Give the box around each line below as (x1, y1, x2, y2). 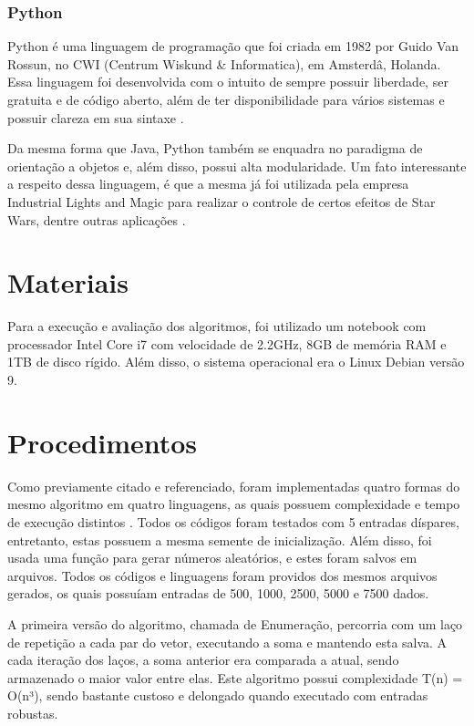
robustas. (7, 703, 58, 722)
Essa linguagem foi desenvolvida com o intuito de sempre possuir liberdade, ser (7, 72, 448, 91)
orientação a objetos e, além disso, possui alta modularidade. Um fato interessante (7, 156, 467, 175)
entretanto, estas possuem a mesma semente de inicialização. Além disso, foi (7, 530, 432, 549)
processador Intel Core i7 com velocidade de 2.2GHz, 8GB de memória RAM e (7, 334, 447, 353)
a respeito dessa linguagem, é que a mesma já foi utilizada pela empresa (7, 174, 409, 193)
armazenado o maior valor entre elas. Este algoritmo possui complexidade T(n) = (7, 668, 463, 687)
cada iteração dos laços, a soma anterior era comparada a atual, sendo (7, 650, 399, 669)
